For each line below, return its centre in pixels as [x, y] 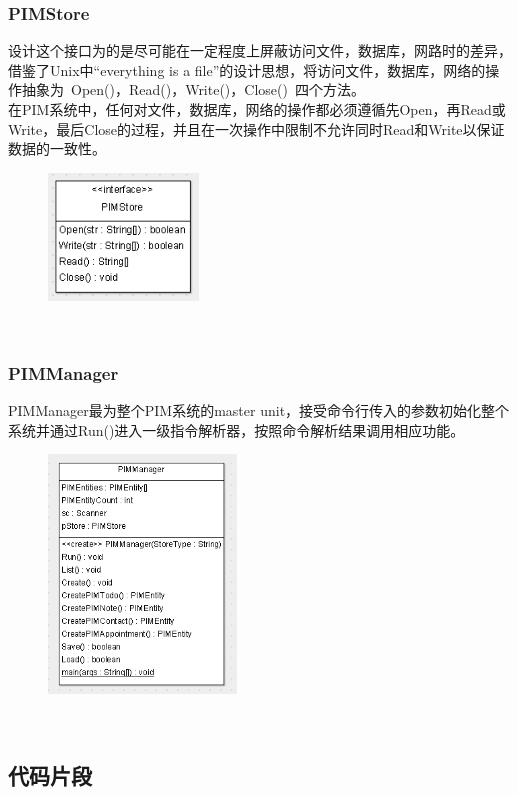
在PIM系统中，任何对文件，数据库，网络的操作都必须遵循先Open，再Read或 [257, 109]
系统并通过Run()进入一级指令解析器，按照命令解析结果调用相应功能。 [236, 429]
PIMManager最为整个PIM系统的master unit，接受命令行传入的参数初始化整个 [259, 409]
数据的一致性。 [57, 148]
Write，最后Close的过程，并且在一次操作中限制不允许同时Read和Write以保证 [256, 128]
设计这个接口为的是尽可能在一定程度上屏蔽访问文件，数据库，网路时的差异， [260, 50]
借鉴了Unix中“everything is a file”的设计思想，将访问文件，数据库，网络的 [247, 69]
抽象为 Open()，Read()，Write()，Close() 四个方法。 [193, 89]
